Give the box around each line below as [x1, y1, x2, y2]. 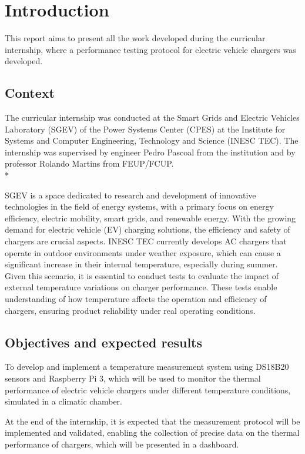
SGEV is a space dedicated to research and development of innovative [5, 188, 256, 201]
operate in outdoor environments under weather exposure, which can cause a [5, 246, 281, 259]
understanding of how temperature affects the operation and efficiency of [5, 293, 267, 305]
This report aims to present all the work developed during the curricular [5, 32, 266, 44]
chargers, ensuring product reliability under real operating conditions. [5, 304, 256, 316]
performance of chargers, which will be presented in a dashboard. [5, 438, 239, 450]
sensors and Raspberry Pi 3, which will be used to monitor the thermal [5, 372, 261, 384]
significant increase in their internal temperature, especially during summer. [5, 258, 278, 270]
